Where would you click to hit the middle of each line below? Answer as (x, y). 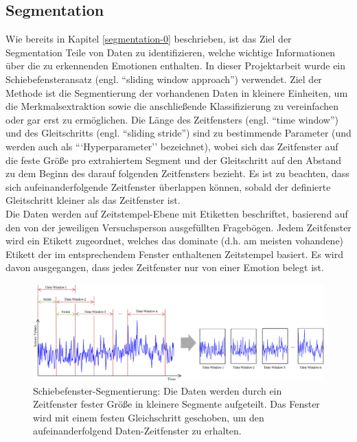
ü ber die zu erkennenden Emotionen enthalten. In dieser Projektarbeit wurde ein (176, 66)
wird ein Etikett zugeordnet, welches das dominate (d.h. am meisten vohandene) (175, 241)
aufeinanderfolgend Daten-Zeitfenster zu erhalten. (137, 431)
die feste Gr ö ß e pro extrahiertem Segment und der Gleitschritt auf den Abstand (174, 160)
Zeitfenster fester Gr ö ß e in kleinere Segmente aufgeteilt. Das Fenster (176, 404)
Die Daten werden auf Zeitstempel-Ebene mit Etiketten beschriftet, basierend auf (177, 213)
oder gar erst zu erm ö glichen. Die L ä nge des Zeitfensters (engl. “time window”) (172, 119)
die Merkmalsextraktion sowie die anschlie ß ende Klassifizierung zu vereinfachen (172, 106)
